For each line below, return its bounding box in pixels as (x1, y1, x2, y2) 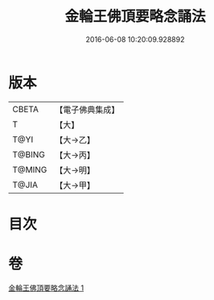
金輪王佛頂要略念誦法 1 (8, 283, 84, 293)
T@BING (12, 148, 46, 160)
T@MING (12, 164, 47, 175)
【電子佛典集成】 (55, 104, 120, 115)
